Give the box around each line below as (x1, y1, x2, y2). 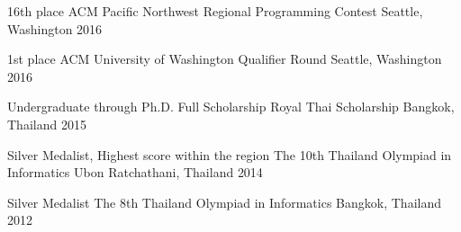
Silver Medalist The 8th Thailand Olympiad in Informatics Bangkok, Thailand (7, 192, 441, 211)
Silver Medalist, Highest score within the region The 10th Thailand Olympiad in (7, 145, 452, 164)
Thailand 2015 (7, 114, 86, 133)
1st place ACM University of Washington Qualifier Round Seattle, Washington (7, 49, 442, 68)
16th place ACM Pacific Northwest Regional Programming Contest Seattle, (7, 2, 423, 20)
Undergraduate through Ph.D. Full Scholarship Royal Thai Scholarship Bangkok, (7, 97, 455, 116)
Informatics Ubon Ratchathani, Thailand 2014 (7, 163, 263, 182)
